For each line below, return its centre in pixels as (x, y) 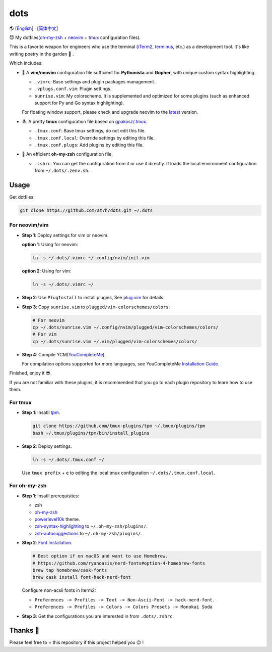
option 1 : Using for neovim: (50, 245)
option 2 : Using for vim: (47, 271)
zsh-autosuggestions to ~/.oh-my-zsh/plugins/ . (88, 533)
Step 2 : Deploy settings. (47, 446)
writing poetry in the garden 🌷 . (42, 54)
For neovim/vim (29, 225)
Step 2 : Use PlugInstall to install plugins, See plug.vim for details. (93, 298)
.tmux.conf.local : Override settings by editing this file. (95, 138)
